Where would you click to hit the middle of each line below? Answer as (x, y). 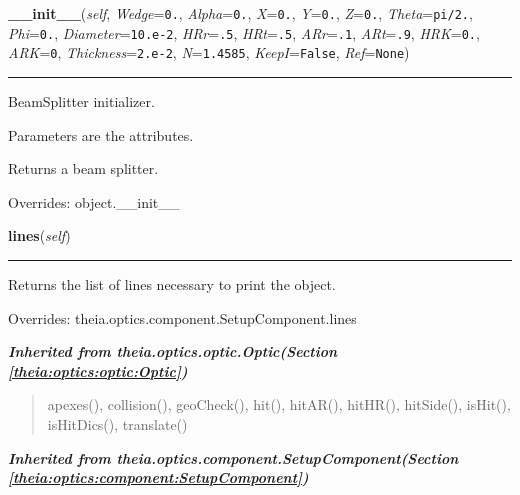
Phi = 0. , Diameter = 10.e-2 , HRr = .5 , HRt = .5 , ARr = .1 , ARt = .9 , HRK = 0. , (244, 32)
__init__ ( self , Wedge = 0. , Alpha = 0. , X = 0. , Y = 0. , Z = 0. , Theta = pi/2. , (240, 13)
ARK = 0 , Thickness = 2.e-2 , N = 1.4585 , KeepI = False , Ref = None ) (209, 52)
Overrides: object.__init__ (94, 201)
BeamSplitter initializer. (81, 100)
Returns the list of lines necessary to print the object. (172, 283)
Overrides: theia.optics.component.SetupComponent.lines (182, 317)
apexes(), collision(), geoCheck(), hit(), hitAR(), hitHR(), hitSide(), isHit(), (279, 404)
